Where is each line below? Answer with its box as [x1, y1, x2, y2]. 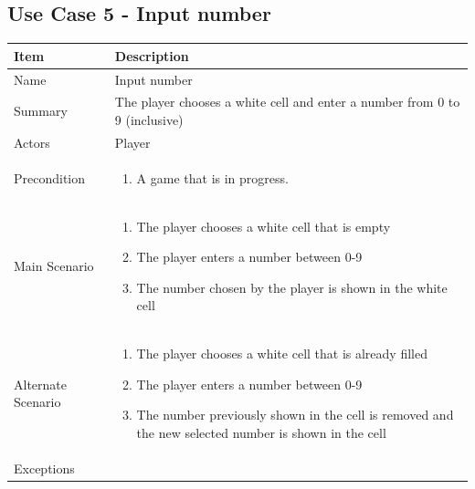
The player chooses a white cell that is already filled [136, 344, 427, 363]
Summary [14, 101, 68, 120]
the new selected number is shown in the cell [136, 422, 386, 442]
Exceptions [14, 458, 75, 477]
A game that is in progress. [136, 168, 289, 187]
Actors [14, 132, 50, 151]
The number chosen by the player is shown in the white [136, 277, 448, 297]
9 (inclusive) [114, 109, 184, 129]
